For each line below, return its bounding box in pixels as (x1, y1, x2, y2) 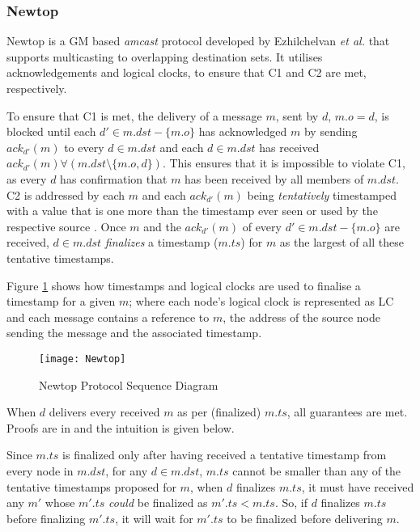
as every (6, 170, 47, 187)
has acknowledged (198, 123, 287, 140)
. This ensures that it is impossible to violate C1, (162, 154, 405, 171)
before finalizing (6, 509, 86, 526)
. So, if (274, 494, 308, 511)
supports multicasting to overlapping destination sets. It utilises (6, 48, 323, 65)
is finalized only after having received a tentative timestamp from (62, 446, 387, 463)
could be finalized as (108, 494, 208, 511)
